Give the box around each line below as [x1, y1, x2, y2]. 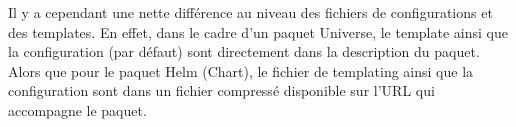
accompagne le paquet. [8, 99, 147, 120]
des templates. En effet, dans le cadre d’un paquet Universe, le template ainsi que [8, 21, 508, 42]
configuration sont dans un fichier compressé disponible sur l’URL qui [8, 80, 435, 101]
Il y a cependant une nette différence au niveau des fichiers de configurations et [8, 2, 493, 22]
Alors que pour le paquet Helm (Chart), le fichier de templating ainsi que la [8, 60, 474, 81]
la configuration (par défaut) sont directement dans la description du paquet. [8, 41, 480, 62]
